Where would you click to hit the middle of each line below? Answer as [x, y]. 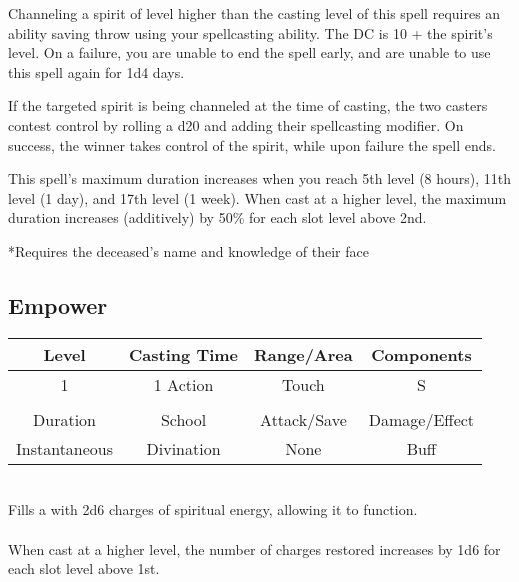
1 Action [183, 384]
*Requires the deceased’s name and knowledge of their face [188, 250]
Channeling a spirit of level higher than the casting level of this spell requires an [254, 13]
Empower [58, 304]
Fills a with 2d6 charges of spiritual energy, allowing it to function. [213, 509]
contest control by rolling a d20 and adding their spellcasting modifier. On [236, 124]
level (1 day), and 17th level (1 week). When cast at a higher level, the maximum [257, 197]
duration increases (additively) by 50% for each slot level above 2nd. [217, 217]
